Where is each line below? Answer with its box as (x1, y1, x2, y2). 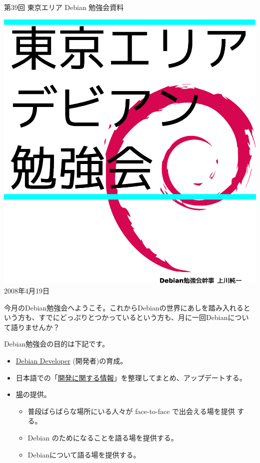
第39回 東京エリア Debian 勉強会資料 (4, 2, 124, 12)
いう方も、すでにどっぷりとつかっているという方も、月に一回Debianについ (4, 312, 249, 322)
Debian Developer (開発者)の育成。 (15, 355, 127, 365)
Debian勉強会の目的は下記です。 (4, 338, 109, 349)
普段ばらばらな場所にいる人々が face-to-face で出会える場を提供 (27, 405, 235, 416)
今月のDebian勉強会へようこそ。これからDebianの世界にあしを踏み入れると (4, 302, 250, 312)
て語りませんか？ (4, 321, 60, 332)
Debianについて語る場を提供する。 (27, 449, 140, 459)
